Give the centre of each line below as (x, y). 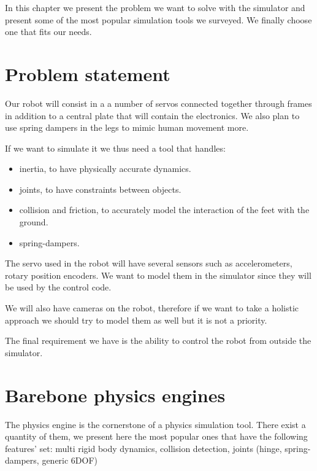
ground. (34, 222)
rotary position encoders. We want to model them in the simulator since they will (158, 275)
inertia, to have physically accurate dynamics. (105, 169)
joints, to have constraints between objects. (100, 189)
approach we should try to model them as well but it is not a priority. (136, 320)
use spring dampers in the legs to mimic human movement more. (127, 127)
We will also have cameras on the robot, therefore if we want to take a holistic (152, 308)
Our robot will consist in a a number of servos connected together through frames (158, 103)
